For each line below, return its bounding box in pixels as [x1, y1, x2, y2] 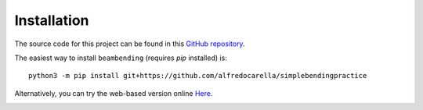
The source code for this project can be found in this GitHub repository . [14, 39, 246, 48]
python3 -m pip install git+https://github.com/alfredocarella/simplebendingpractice [28, 71, 367, 80]
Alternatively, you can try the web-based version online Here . [14, 88, 213, 98]
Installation [14, 12, 89, 29]
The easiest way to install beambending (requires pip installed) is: [14, 53, 227, 62]
